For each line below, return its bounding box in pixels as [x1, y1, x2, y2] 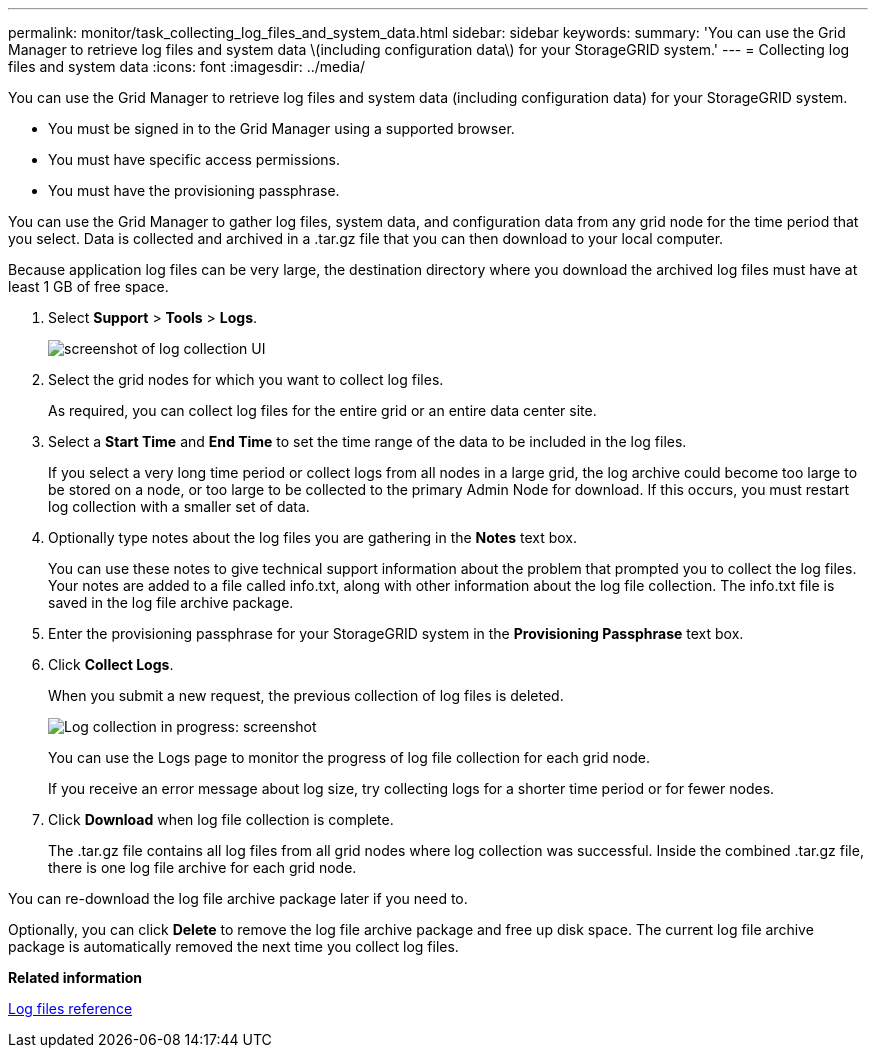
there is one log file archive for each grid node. [48, 859, 357, 876]
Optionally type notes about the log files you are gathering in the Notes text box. [48, 529, 578, 546]
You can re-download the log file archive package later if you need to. [8, 890, 468, 907]
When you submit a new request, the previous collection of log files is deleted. [48, 687, 564, 704]
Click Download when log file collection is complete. [48, 811, 394, 828]
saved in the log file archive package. [48, 594, 294, 611]
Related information [8, 969, 143, 986]
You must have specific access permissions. [48, 151, 341, 168]
